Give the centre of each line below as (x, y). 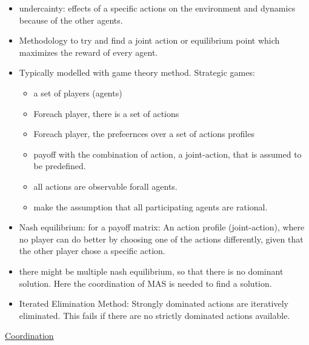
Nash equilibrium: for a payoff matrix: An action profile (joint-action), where (162, 227)
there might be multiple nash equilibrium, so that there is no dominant (151, 271)
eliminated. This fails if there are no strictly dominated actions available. (154, 315)
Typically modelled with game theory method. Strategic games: (137, 72)
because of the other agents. (71, 20)
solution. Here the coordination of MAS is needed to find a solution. (145, 283)
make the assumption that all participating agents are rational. (151, 206)
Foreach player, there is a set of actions (106, 113)
